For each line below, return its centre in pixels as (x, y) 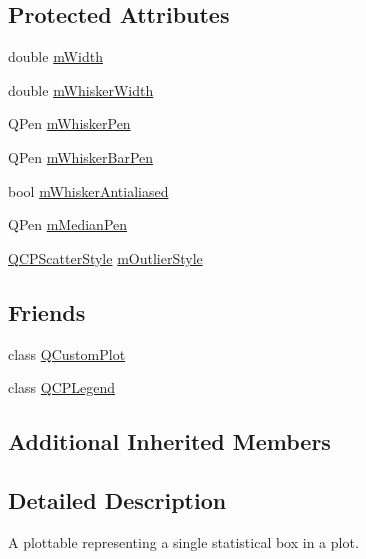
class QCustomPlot (67, 353)
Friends (47, 311)
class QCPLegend (62, 387)
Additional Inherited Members (169, 441)
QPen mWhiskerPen (69, 123)
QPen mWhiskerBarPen (81, 156)
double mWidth (55, 56)
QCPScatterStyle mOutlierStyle (105, 257)
